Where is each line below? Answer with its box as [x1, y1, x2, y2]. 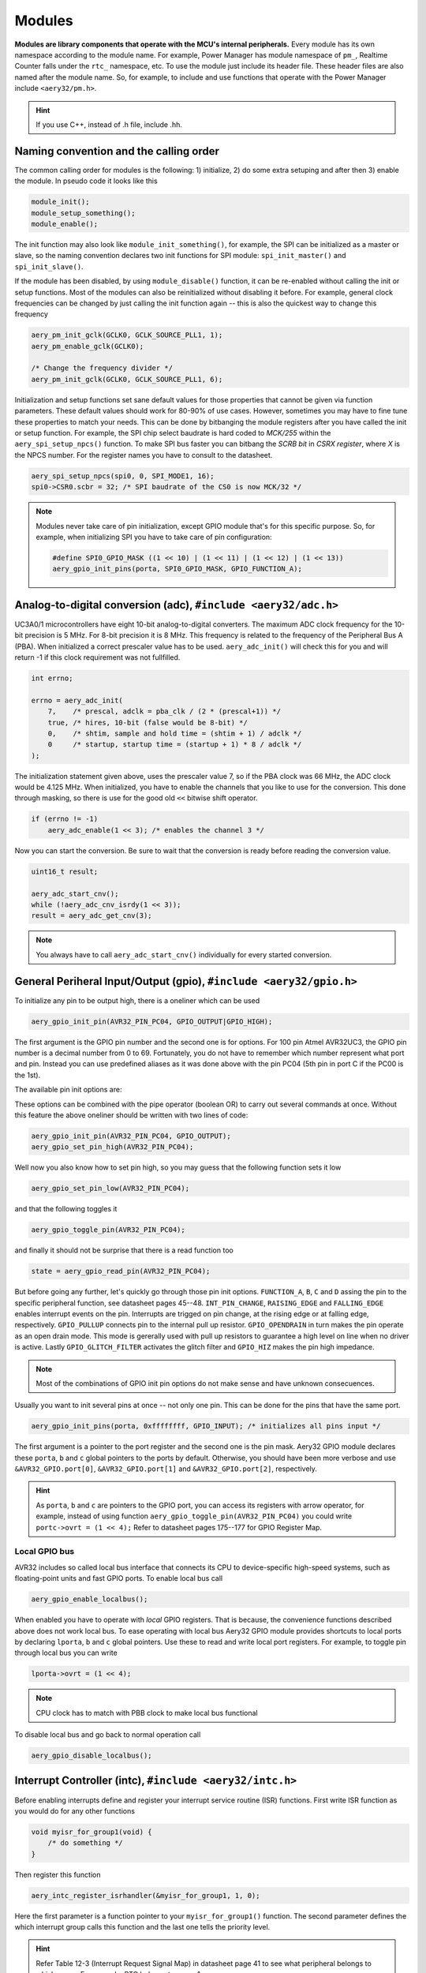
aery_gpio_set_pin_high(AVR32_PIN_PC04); [31, 1143, 194, 1151]
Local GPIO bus [14, 1546, 75, 1557]
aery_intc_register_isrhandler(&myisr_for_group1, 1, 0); [31, 1891, 260, 1900]
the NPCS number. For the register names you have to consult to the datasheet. [14, 450, 273, 459]
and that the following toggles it [14, 1204, 118, 1214]
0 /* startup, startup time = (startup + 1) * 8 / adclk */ [47, 740, 302, 749]
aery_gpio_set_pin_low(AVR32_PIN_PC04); [31, 1184, 189, 1193]
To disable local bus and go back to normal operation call [14, 1730, 201, 1739]
